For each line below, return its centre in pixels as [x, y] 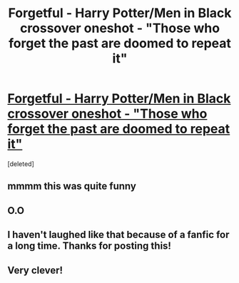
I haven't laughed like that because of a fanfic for [118, 235]
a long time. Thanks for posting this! [89, 246]
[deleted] [21, 164]
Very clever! [35, 270]
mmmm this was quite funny [72, 186]
